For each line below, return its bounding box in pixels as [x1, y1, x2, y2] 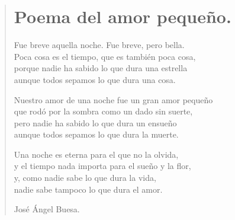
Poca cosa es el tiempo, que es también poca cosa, [14, 50, 196, 62]
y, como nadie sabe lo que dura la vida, [14, 171, 156, 184]
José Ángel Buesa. [14, 203, 80, 215]
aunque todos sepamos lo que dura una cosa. [14, 73, 176, 85]
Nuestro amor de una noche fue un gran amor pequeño [14, 93, 213, 106]
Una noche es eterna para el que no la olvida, [14, 148, 179, 160]
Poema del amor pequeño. [14, 4, 231, 28]
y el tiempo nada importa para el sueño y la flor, [14, 160, 191, 172]
